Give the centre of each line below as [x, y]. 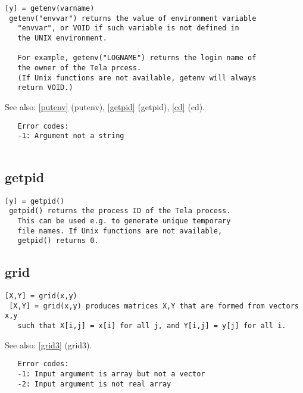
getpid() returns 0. [58, 241]
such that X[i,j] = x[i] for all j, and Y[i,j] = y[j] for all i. [152, 326]
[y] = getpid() [35, 201]
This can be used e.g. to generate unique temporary [124, 221]
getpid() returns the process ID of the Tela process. [120, 211]
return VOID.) [45, 88]
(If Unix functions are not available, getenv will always [137, 78]
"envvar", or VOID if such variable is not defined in [128, 28]
